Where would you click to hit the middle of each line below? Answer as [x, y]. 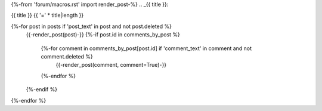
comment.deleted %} [67, 56]
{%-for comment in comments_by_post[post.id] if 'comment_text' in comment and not [146, 48]
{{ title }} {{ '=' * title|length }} [47, 16]
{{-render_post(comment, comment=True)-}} [111, 65]
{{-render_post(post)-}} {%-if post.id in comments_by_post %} [103, 35]
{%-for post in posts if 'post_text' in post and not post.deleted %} [92, 26]
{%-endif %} [42, 90]
